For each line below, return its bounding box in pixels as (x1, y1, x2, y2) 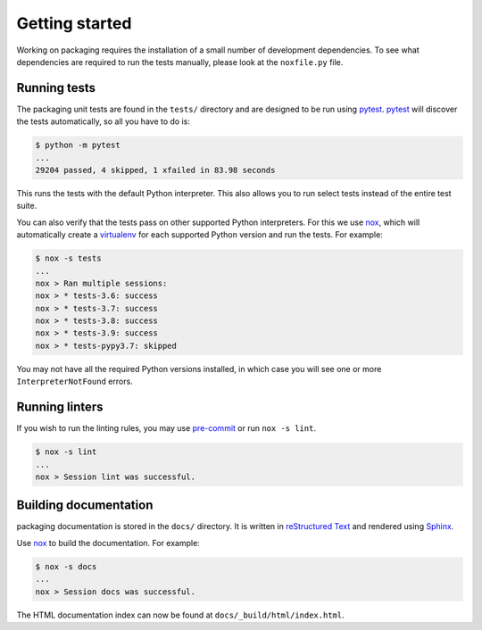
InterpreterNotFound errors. (16, 376, 133, 387)
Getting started (16, 13, 132, 33)
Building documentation (16, 498, 154, 513)
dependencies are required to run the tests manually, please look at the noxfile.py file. (16, 56, 344, 67)
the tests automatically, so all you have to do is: (16, 116, 191, 127)
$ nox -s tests (35, 253, 102, 263)
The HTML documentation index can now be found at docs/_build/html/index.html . (16, 609, 345, 620)
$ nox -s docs (35, 561, 97, 571)
